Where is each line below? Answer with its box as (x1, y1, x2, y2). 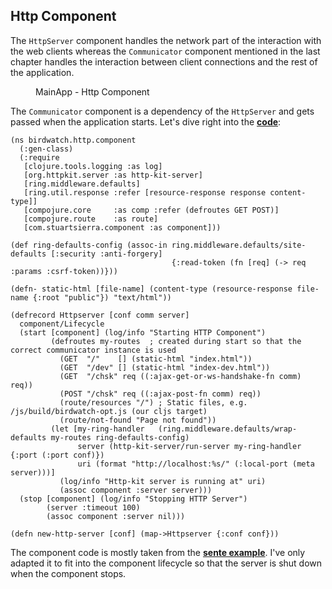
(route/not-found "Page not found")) (59, 415, 217, 425)
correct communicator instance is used (10, 345, 177, 355)
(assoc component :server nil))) (46, 511, 186, 521)
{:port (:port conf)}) (10, 450, 105, 460)
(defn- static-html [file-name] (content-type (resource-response (10, 284, 293, 294)
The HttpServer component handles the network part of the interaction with (10, 34, 322, 46)
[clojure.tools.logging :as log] (23, 161, 163, 171)
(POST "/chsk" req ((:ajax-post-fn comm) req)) (59, 389, 262, 399)
